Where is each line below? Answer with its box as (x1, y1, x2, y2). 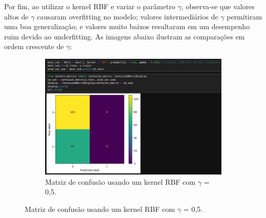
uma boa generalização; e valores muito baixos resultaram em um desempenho (4, 21, 250, 32)
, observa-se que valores (181, 1, 255, 11)
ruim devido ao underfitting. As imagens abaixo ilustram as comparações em (4, 31, 245, 41)
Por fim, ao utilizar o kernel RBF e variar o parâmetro (4, 1, 175, 11)
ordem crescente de (4, 41, 64, 52)
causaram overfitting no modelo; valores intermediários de (37, 11, 218, 21)
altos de (4, 11, 29, 21)
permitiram (227, 11, 262, 21)
